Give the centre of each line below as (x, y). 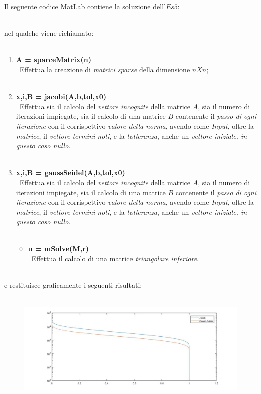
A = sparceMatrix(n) (53, 60)
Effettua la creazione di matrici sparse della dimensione (105, 69)
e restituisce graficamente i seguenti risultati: (73, 285)
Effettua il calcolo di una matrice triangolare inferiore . (115, 258)
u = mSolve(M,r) (58, 248)
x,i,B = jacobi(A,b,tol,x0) (61, 96)
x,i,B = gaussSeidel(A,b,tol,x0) (71, 172)
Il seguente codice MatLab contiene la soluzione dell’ (85, 6)
